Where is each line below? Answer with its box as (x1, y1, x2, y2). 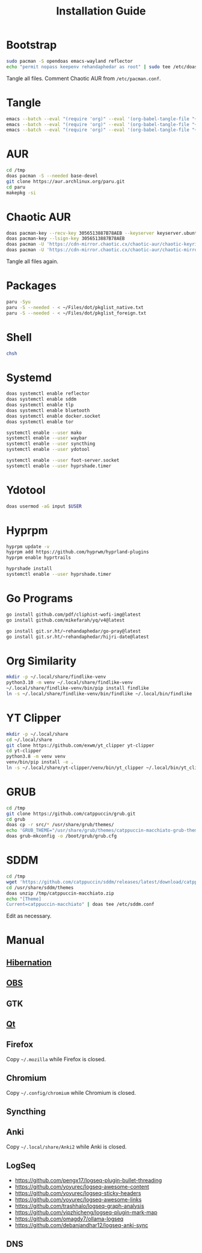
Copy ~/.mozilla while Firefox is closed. (6, 1055, 106, 1063)
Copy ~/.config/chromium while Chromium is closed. (6, 1089, 136, 1096)
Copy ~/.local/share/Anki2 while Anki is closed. (6, 1143, 127, 1150)
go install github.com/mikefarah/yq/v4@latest (6, 617, 125, 623)
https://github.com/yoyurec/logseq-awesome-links (14, 1196, 142, 1203)
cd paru (6, 184, 26, 190)
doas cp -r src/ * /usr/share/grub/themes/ (6, 822, 114, 828)
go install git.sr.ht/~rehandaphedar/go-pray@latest (6, 628, 141, 634)
